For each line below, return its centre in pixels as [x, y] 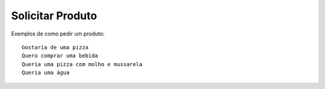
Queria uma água [46, 73]
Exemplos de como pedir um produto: [58, 34]
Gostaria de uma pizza [55, 47]
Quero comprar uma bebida [60, 56]
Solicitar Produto [54, 16]
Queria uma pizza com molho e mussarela [82, 64]
